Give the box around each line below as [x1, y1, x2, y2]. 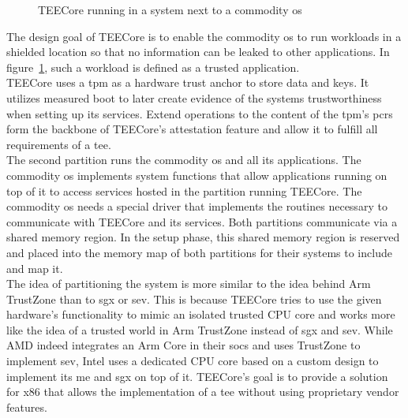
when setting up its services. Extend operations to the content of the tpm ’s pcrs [6, 105, 393, 121]
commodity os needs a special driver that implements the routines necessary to [6, 198, 387, 215]
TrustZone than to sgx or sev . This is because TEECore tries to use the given [6, 290, 382, 307]
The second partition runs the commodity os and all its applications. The [6, 151, 361, 168]
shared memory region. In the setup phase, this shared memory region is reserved [6, 229, 400, 245]
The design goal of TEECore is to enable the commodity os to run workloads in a [6, 28, 402, 44]
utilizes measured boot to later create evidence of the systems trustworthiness [6, 89, 382, 106]
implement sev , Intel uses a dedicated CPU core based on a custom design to [6, 353, 379, 369]
